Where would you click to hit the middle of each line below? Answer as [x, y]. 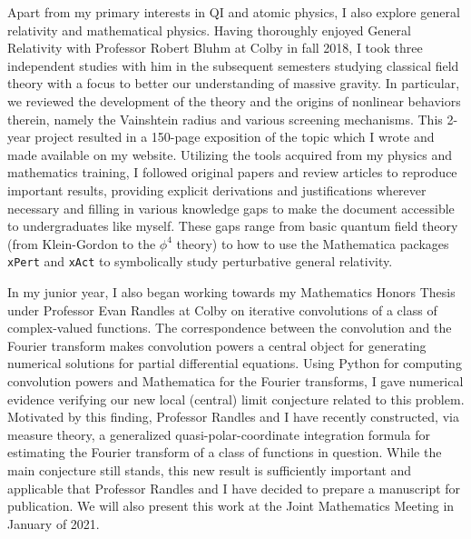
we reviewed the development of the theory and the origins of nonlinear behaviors [234, 100]
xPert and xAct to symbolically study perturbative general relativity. [200, 261]
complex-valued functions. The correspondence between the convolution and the [230, 328]
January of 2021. [54, 523]
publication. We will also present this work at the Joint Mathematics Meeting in [231, 506]
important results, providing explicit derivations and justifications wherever [217, 190]
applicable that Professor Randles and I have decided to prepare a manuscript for [234, 488]
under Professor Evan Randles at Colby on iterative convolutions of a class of [222, 309]
